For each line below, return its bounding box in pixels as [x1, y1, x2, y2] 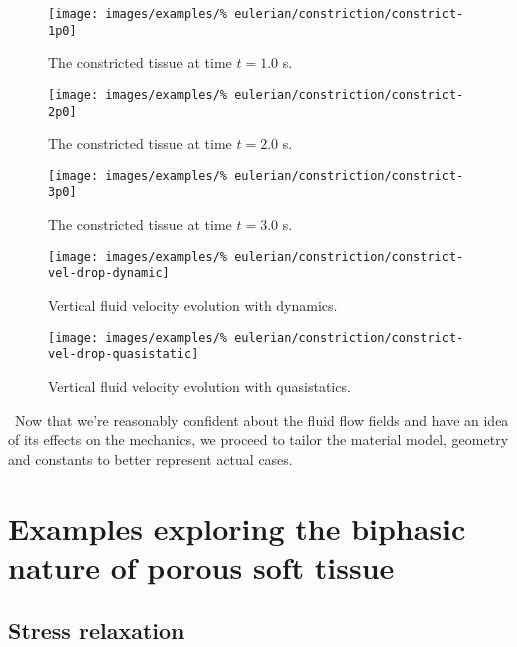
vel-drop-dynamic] [48, 266, 170, 281]
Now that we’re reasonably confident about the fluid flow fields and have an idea [14, 409, 509, 430]
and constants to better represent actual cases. [8, 448, 293, 469]
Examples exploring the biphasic [8, 507, 466, 548]
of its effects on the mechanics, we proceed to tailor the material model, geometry [8, 429, 509, 450]
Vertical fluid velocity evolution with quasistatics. [48, 375, 351, 396]
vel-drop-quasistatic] [48, 347, 199, 362]
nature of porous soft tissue [8, 546, 395, 587]
